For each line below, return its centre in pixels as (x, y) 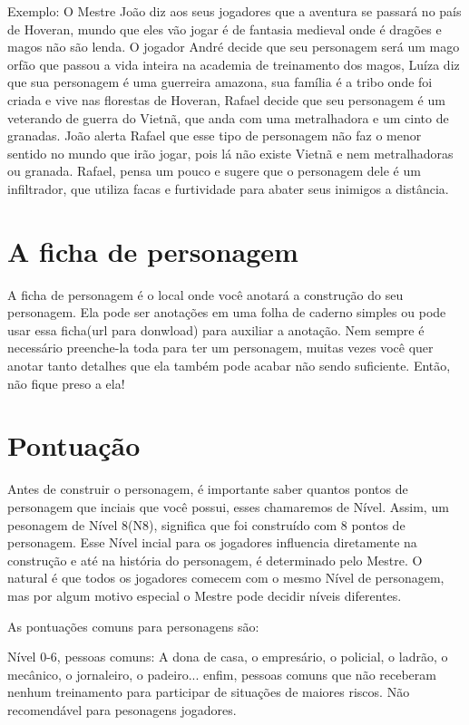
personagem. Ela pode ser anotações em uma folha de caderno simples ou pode (227, 312)
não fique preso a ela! (66, 383)
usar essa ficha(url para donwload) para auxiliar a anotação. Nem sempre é (216, 329)
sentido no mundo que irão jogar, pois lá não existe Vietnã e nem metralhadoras (230, 153)
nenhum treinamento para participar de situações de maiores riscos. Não (209, 692)
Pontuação (74, 445)
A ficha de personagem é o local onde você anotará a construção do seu (205, 294)
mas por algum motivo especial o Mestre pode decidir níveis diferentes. (205, 595)
